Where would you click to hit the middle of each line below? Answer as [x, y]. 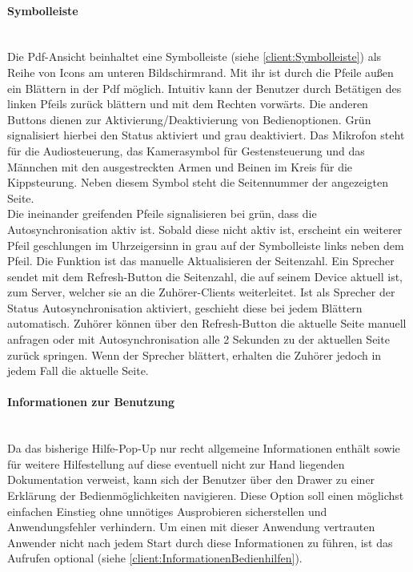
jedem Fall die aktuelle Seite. [78, 371]
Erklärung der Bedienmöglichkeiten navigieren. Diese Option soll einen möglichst [206, 495]
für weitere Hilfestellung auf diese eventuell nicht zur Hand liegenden [176, 463]
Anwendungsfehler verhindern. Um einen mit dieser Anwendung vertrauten [191, 527]
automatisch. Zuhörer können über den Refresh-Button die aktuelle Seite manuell [207, 323]
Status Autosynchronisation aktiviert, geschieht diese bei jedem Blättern [185, 307]
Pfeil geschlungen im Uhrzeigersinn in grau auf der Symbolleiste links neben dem [206, 245]
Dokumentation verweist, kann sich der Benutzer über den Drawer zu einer [191, 479]
